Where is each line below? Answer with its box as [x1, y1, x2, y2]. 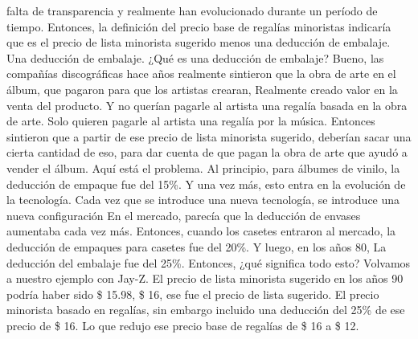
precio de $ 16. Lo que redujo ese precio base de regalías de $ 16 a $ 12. [6, 317, 359, 333]
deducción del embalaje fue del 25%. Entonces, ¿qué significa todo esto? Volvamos [6, 254, 411, 271]
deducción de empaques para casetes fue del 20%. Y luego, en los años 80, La [6, 238, 387, 255]
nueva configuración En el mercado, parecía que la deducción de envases [6, 206, 361, 223]
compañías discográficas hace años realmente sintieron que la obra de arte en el [6, 65, 396, 82]
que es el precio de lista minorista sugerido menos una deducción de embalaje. [6, 34, 391, 51]
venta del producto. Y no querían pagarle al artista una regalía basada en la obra [6, 96, 408, 113]
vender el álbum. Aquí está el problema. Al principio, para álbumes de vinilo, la [6, 159, 400, 176]
